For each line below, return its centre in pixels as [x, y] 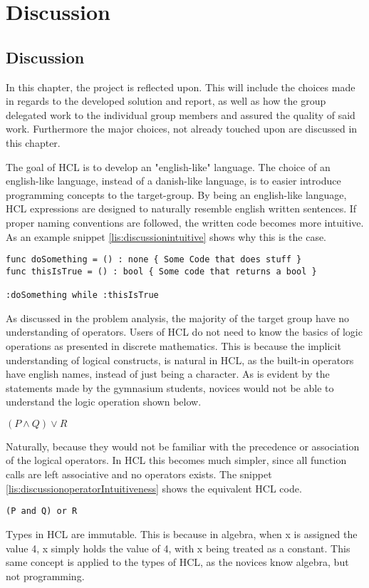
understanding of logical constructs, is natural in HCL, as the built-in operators [180, 360]
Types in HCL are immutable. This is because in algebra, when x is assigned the [182, 533]
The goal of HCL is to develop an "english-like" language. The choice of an [168, 166]
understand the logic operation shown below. [104, 402]
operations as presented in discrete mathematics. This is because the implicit [173, 345]
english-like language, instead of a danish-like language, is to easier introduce [173, 181]
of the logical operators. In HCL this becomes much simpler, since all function [176, 460]
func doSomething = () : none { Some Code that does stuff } [154, 260]
